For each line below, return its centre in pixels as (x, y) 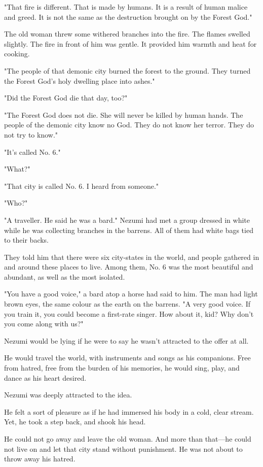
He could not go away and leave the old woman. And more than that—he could (128, 439)
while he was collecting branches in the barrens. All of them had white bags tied (129, 230)
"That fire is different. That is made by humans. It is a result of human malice (126, 7)
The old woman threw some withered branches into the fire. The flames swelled (127, 34)
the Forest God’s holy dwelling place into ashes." (80, 80)
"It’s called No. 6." (32, 152)
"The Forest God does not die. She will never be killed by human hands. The (124, 114)
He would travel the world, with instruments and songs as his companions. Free (127, 358)
